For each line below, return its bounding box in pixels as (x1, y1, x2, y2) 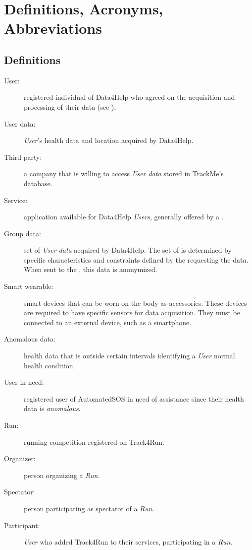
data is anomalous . (24, 403, 81, 413)
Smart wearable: (4, 281, 53, 291)
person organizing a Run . (24, 470, 100, 480)
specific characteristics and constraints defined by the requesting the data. (24, 254, 249, 265)
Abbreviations (4, 18, 102, 38)
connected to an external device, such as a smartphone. (24, 317, 192, 327)
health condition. (24, 360, 75, 370)
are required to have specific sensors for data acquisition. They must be (24, 307, 240, 318)
